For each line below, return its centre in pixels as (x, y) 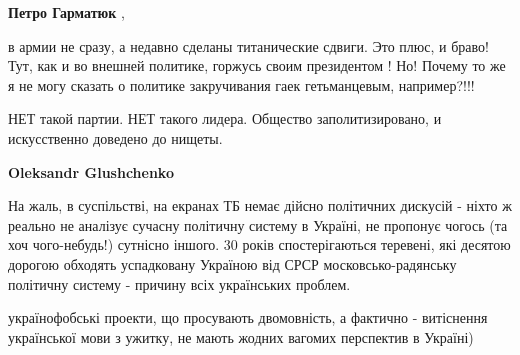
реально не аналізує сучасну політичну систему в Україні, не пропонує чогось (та (258, 224)
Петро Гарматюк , (66, 12)
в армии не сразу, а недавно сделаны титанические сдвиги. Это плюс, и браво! (248, 45)
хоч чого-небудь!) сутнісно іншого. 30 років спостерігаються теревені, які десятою (259, 244)
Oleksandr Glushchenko (91, 171)
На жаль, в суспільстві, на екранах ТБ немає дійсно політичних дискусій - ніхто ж (260, 205)
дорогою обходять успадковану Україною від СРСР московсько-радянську (232, 263)
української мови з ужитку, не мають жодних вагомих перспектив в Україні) (241, 336)
